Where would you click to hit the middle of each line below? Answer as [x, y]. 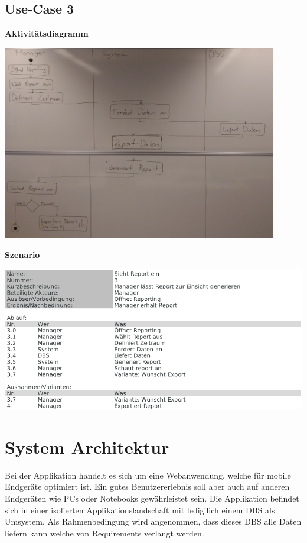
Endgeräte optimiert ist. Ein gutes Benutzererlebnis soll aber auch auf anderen [147, 487]
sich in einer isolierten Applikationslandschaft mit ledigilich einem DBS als [140, 510]
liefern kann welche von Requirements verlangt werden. [104, 533]
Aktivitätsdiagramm [47, 33]
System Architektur [87, 446]
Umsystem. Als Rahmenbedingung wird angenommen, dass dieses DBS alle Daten [153, 521]
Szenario [22, 254]
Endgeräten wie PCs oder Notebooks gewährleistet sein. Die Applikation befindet [152, 498]
